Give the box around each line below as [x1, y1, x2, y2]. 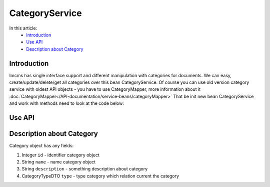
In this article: [9, 25, 37, 31]
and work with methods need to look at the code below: [9, 100, 124, 106]
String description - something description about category [21, 166, 148, 172]
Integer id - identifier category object [21, 152, 100, 158]
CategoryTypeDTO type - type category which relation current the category [21, 173, 179, 179]
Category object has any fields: [9, 143, 74, 149]
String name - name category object [21, 158, 96, 165]
